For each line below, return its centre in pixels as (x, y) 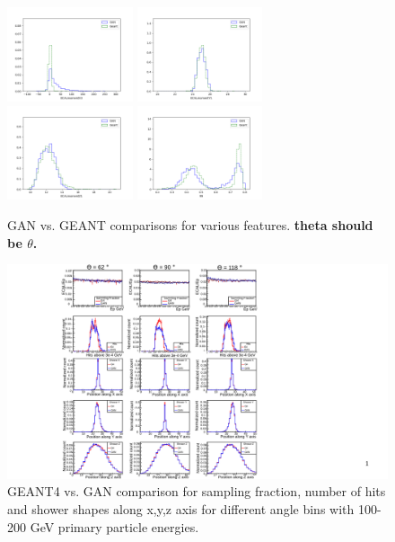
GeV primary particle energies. (114, 526)
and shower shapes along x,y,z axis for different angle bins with (181, 508)
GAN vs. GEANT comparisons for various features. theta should (190, 225)
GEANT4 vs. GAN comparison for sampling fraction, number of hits (197, 491)
